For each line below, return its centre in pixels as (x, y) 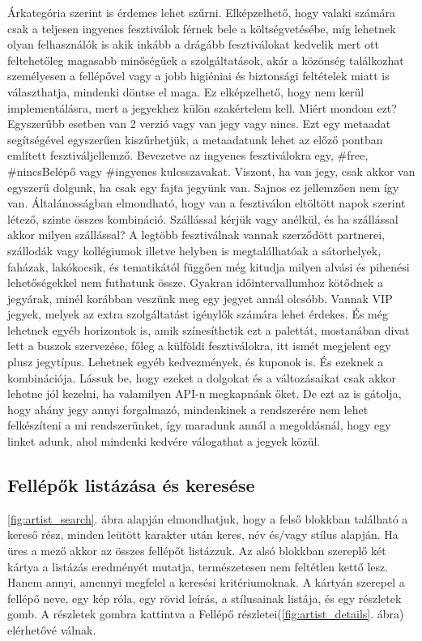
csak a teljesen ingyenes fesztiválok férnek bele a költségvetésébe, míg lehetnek (202, 28)
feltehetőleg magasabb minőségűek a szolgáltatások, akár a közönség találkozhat (206, 60)
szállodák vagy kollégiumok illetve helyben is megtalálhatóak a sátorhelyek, (194, 250)
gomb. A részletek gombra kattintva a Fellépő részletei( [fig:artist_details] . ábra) (206, 614)
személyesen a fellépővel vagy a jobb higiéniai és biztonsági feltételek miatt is (198, 76)
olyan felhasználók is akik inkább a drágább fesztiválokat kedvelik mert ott (193, 44)
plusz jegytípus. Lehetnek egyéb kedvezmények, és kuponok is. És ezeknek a (196, 362)
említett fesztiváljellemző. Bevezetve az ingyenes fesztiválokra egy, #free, (188, 155)
